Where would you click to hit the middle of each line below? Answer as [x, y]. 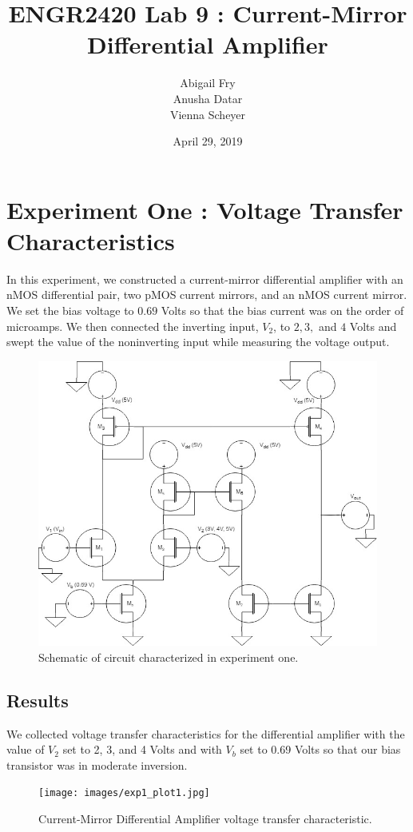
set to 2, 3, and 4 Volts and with [142, 749]
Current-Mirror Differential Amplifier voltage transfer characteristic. [205, 818]
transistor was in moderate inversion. [97, 764]
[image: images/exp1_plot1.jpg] [124, 793]
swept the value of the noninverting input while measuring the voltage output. [198, 342]
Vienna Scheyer [208, 114]
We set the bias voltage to [70, 310]
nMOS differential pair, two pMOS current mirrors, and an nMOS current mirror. [207, 295]
